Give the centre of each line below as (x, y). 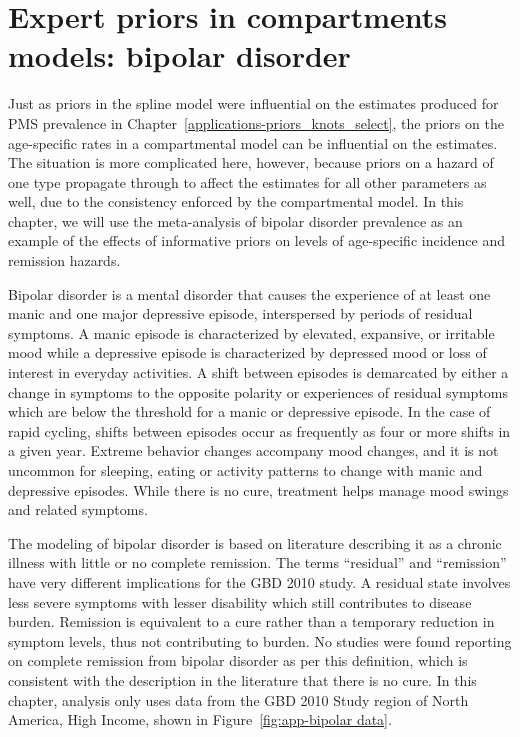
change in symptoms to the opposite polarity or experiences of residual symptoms (258, 391)
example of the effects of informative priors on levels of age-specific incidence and (256, 240)
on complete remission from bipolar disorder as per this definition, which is (238, 660)
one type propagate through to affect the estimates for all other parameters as (247, 181)
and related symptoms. (78, 509)
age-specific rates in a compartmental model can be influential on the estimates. (253, 142)
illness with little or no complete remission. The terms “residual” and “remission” (257, 562)
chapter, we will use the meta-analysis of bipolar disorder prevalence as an (235, 220)
